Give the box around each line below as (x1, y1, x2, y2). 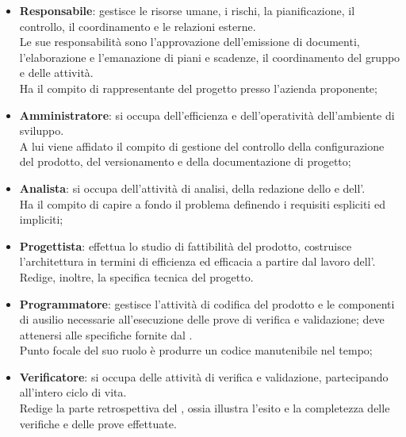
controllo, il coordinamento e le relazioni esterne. (19, 17, 256, 34)
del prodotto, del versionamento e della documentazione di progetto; (19, 153, 351, 170)
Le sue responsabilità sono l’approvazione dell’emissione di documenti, (19, 33, 360, 50)
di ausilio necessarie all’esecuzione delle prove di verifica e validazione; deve (19, 311, 385, 328)
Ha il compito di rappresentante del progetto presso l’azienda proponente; (19, 79, 377, 96)
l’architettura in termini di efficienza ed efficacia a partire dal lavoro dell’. (19, 253, 376, 270)
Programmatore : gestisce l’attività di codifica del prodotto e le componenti (19, 295, 395, 312)
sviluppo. (19, 122, 64, 139)
